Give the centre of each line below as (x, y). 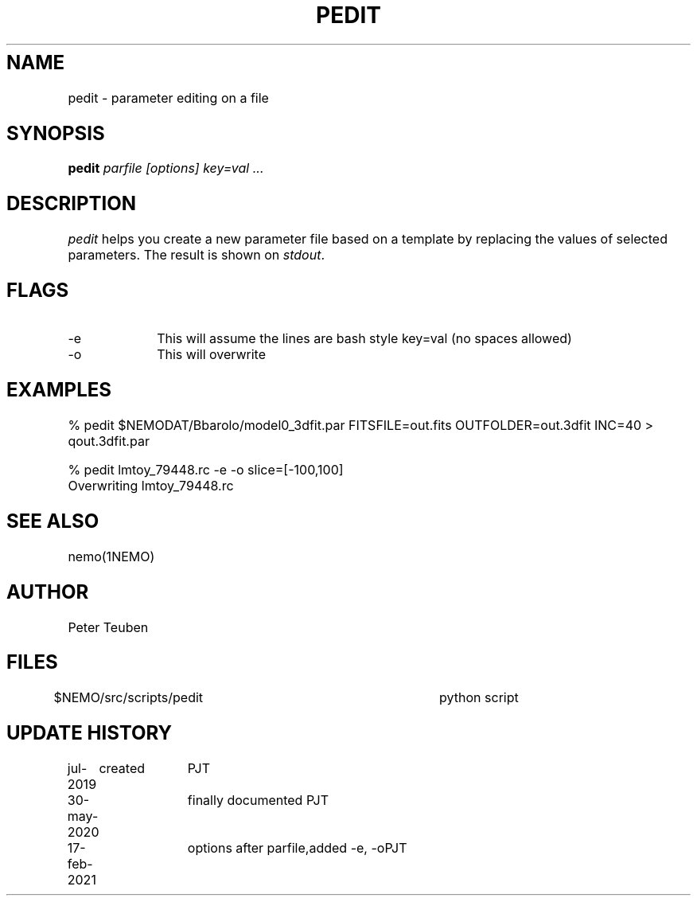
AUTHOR (48, 592)
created (122, 769)
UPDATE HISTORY (90, 733)
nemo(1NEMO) (111, 556)
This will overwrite (212, 355)
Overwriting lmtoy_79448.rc (151, 485)
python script (479, 698)
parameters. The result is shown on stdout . (197, 255)
